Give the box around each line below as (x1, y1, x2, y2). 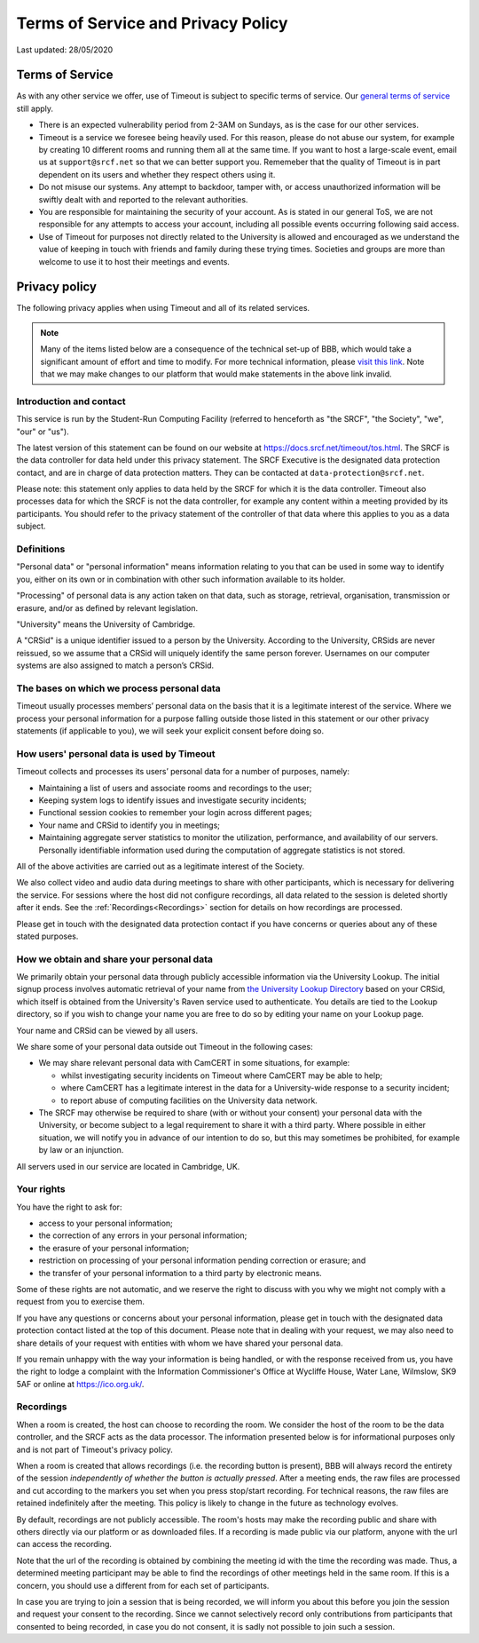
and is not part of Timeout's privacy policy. (16, 1444, 173, 1455)
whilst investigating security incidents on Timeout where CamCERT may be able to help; (60, 1070, 383, 1081)
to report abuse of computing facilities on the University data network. (60, 1095, 318, 1106)
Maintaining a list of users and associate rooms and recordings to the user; (38, 782, 312, 793)
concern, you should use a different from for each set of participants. (16, 1580, 270, 1591)
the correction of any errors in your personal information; (38, 1230, 247, 1241)
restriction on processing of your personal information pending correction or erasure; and (38, 1255, 366, 1266)
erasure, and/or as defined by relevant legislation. (16, 602, 199, 613)
